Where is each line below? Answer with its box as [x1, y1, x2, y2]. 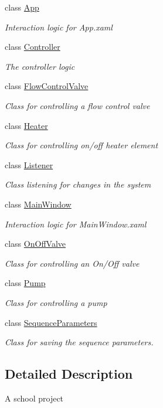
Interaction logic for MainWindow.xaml [5, 217, 147, 230]
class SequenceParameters [5, 316, 97, 328]
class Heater [5, 119, 48, 131]
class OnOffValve [5, 237, 66, 250]
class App [5, 1, 39, 13]
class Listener [5, 158, 53, 171]
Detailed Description [5, 365, 133, 383]
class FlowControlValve [5, 80, 89, 92]
